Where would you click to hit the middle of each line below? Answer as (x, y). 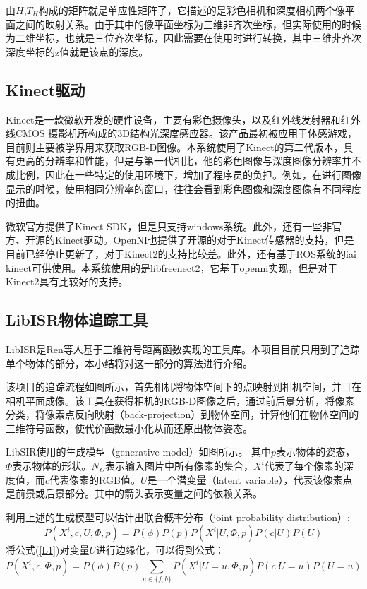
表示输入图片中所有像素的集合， (179, 466)
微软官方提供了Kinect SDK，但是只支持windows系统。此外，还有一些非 (169, 226)
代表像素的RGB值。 (95, 479)
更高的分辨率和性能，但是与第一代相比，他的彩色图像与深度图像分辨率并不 (188, 161)
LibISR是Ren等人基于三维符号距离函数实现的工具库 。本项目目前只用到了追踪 (183, 349)
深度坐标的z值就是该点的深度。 (77, 51)
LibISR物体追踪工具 (77, 320)
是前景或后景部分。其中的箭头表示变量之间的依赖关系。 (134, 493)
